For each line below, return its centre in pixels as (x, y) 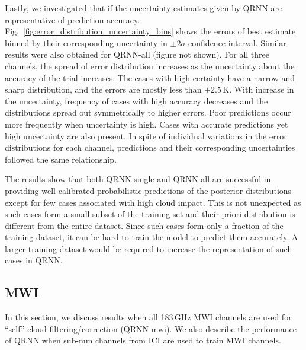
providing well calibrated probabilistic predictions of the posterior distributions (148, 190)
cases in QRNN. (34, 260)
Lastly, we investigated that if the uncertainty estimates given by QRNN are (144, 8)
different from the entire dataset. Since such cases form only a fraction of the (144, 225)
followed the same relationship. (61, 159)
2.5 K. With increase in (252, 89)
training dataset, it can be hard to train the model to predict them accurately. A (152, 237)
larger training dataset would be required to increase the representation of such (149, 248)
